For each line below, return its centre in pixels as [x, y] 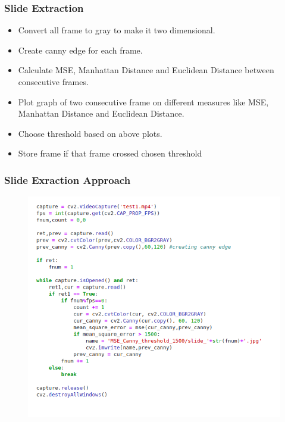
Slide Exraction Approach [68, 179]
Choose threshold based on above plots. [90, 133]
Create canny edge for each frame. [80, 50]
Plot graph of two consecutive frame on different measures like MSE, [143, 101]
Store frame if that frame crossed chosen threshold [110, 153]
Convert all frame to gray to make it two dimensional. [117, 30]
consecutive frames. [53, 82]
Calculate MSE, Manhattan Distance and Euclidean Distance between [146, 70]
